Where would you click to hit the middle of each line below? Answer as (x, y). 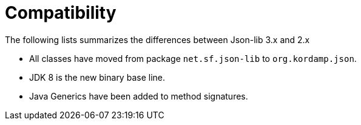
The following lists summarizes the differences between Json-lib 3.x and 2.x (157, 39)
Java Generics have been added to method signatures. (139, 96)
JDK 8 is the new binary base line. (97, 77)
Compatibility (61, 13)
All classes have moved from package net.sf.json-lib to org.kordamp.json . (193, 58)
